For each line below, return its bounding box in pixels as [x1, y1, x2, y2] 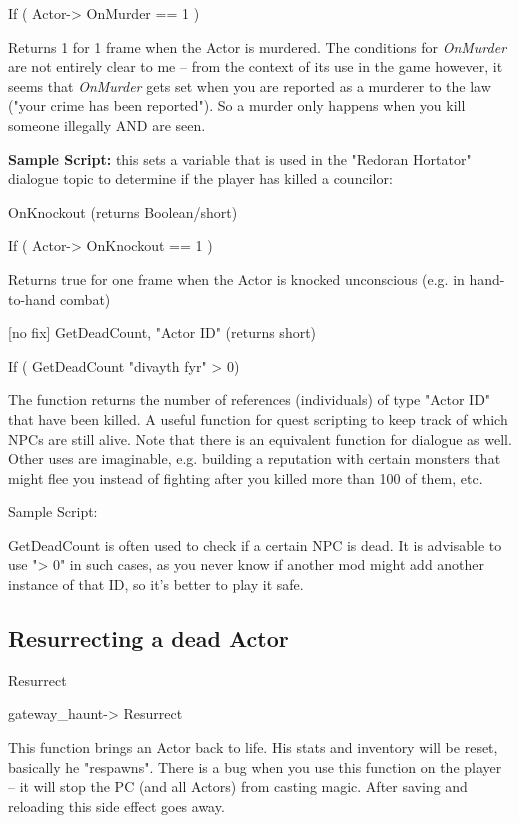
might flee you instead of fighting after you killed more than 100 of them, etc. [8, 467, 483, 488]
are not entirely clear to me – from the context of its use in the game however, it [8, 56, 503, 77]
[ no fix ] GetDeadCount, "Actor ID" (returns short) [8, 322, 317, 343]
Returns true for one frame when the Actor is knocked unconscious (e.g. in [8, 268, 465, 289]
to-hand [8, 288, 56, 309]
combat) [60, 288, 111, 309]
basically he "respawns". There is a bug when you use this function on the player [8, 756, 502, 777]
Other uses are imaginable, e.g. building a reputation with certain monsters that [8, 448, 501, 469]
